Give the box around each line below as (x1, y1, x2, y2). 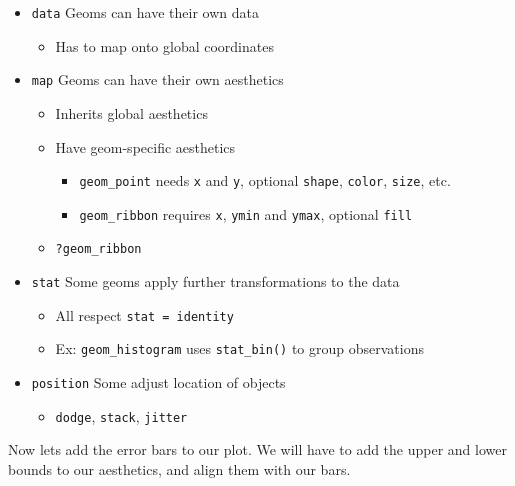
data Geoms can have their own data (31, 2, 259, 22)
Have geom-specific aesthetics (55, 136, 236, 157)
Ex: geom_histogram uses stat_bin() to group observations (55, 338, 425, 359)
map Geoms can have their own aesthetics (31, 69, 284, 90)
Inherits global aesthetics (55, 102, 208, 123)
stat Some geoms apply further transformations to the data (31, 271, 400, 292)
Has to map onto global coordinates (55, 35, 274, 56)
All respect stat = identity (55, 304, 234, 325)
